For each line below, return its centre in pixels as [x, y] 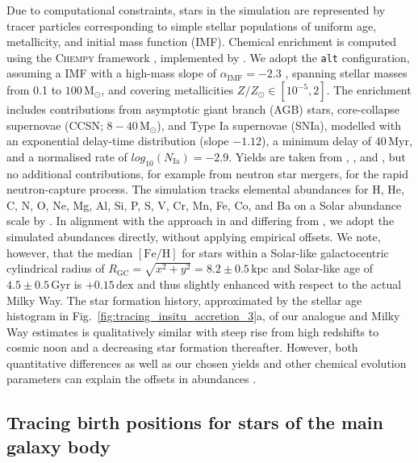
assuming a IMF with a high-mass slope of [111, 73]
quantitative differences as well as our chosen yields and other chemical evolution [207, 363]
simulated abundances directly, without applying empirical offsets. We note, [194, 236]
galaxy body [59, 446]
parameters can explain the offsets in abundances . [132, 379]
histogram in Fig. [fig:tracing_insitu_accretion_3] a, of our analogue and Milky [203, 316]
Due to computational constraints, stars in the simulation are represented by [196, 10]
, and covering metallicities [167, 90]
